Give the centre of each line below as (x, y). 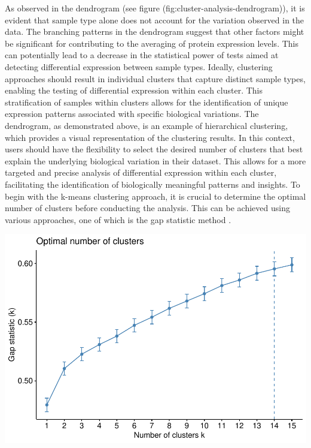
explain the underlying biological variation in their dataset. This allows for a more (155, 160)
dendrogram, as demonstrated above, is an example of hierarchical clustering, (147, 125)
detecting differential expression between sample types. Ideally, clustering (139, 66)
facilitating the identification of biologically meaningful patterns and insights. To (153, 184)
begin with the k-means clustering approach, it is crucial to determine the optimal (155, 196)
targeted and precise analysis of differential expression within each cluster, (141, 172)
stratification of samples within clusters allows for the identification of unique (147, 102)
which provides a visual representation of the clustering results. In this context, (150, 137)
